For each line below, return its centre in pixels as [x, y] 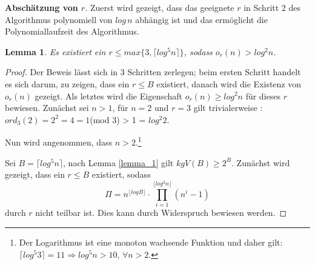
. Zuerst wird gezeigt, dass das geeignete [160, 7]
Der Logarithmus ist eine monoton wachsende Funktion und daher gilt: [151, 242]
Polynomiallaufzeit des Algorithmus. [72, 31]
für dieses [263, 96]
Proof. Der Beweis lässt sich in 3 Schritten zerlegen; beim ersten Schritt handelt [153, 72]
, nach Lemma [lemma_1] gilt [118, 162]
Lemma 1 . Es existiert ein [55, 51]
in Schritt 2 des [272, 7]
